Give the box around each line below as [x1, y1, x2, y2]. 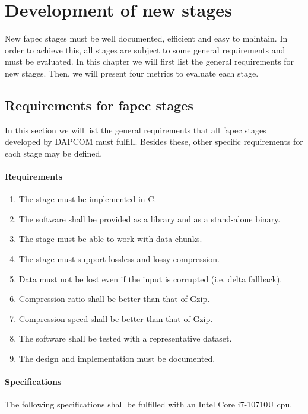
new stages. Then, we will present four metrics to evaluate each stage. [5, 66, 259, 79]
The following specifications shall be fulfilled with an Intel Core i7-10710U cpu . [5, 398, 293, 410]
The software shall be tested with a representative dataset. [18, 332, 232, 345]
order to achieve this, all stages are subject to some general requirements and [5, 43, 285, 56]
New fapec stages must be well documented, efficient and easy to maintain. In [5, 32, 288, 44]
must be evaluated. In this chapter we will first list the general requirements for [5, 55, 294, 68]
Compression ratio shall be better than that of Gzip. [18, 292, 210, 305]
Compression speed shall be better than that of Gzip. [18, 312, 213, 324]
